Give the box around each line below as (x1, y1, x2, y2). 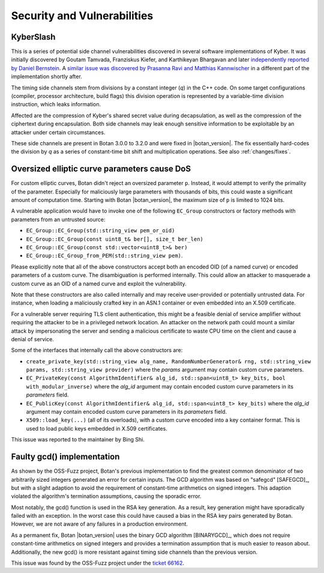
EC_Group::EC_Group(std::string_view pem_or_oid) (26, 227, 175, 234)
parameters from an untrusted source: (11, 216, 106, 223)
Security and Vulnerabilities (11, 9, 154, 22)
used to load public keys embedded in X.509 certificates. (26, 425, 167, 432)
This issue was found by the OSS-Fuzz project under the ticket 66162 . (11, 559, 184, 567)
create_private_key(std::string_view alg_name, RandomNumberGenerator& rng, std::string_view (26, 358, 311, 365)
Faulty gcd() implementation (11, 452, 120, 462)
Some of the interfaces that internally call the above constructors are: (11, 347, 183, 354)
